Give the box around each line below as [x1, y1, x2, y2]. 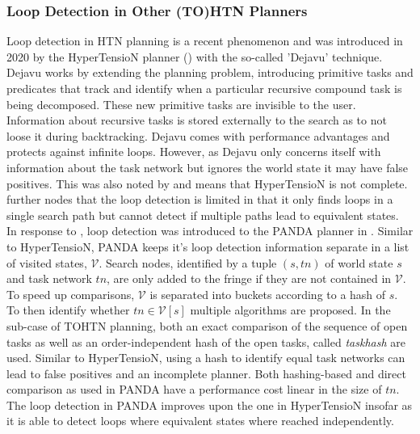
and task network [6, 270, 92, 287]
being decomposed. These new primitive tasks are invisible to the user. [6, 95, 356, 112]
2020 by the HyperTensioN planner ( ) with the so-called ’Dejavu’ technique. [6, 48, 383, 65]
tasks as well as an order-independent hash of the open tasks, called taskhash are [6, 333, 405, 350]
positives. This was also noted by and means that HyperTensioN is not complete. [6, 175, 408, 192]
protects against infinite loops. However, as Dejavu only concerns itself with [6, 143, 381, 160]
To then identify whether [6, 301, 130, 318]
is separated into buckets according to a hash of [149, 285, 386, 302]
